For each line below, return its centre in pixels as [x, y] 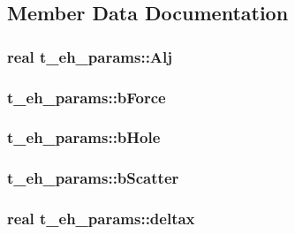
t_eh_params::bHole [84, 137]
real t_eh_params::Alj [90, 56]
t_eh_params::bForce [87, 97]
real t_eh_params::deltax [101, 219]
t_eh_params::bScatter [93, 178]
